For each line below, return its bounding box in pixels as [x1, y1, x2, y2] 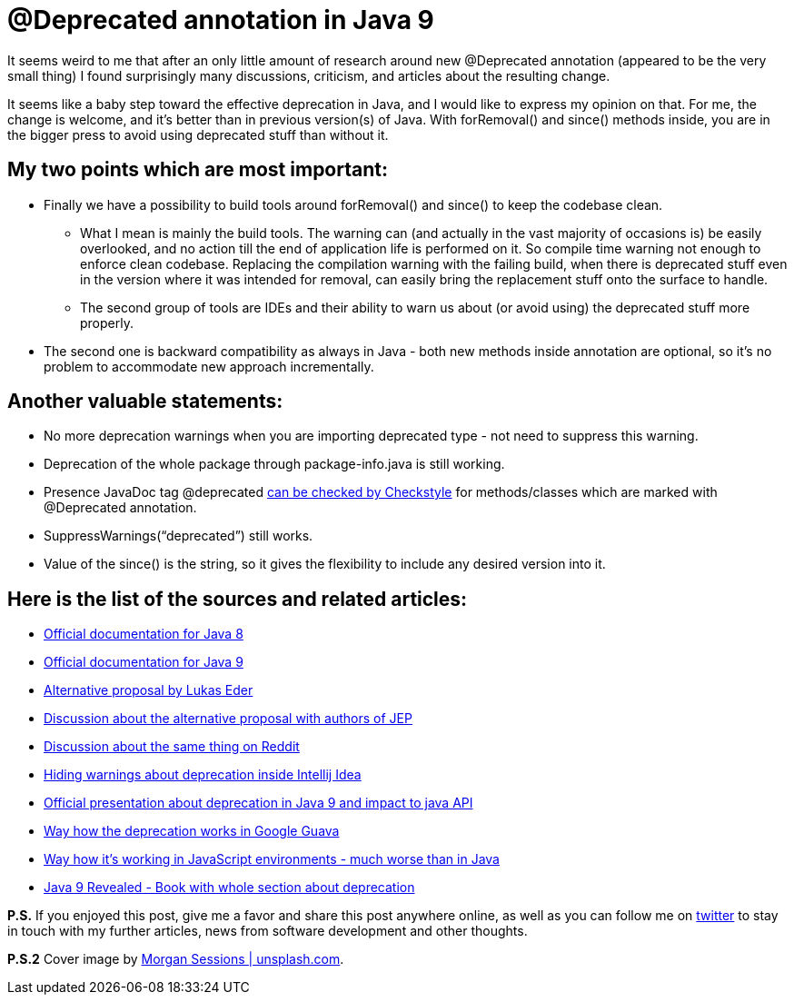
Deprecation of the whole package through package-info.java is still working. [44, 456, 505, 472]
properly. [80, 314, 134, 331]
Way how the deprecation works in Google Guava [44, 823, 340, 839]
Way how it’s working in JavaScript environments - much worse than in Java [44, 851, 500, 868]
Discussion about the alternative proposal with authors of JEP [44, 710, 412, 727]
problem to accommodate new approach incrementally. [44, 358, 374, 374]
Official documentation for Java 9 [44, 654, 243, 670]
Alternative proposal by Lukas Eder [44, 682, 253, 699]
